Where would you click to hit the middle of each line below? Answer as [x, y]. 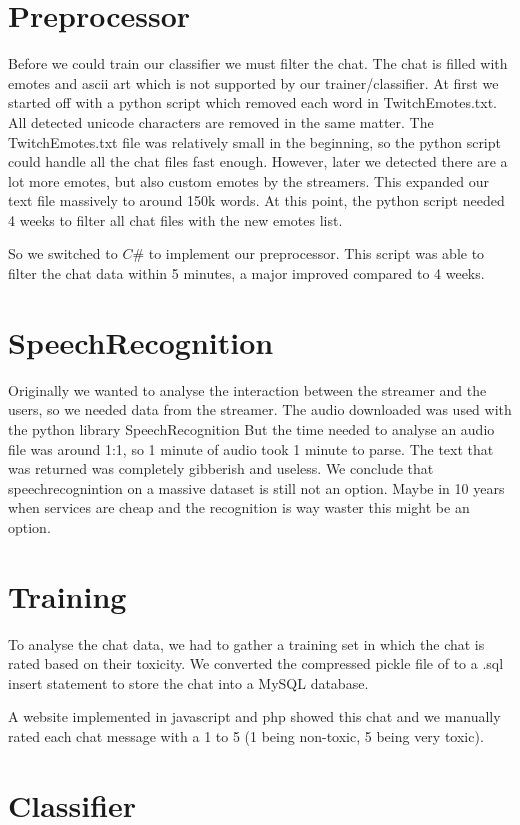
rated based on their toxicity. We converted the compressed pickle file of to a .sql [256, 663]
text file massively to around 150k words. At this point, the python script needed [256, 200]
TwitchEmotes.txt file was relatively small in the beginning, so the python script [254, 141]
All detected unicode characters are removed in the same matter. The [221, 121]
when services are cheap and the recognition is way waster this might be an [239, 507]
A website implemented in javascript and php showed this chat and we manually [254, 716]
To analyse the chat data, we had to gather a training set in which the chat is [246, 643]
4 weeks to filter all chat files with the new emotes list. [175, 219]
